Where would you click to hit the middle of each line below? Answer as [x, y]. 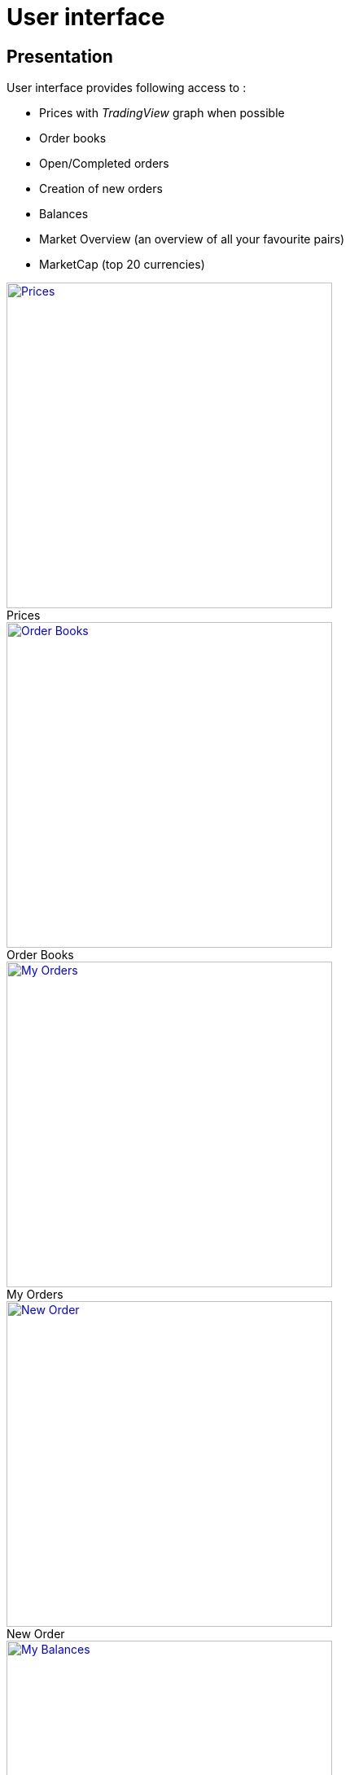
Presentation [60, 56]
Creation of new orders [101, 189]
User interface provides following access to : [127, 88]
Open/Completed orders [104, 164]
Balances [64, 214]
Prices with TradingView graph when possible [162, 113]
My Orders [35, 1295]
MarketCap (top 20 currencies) [122, 265]
